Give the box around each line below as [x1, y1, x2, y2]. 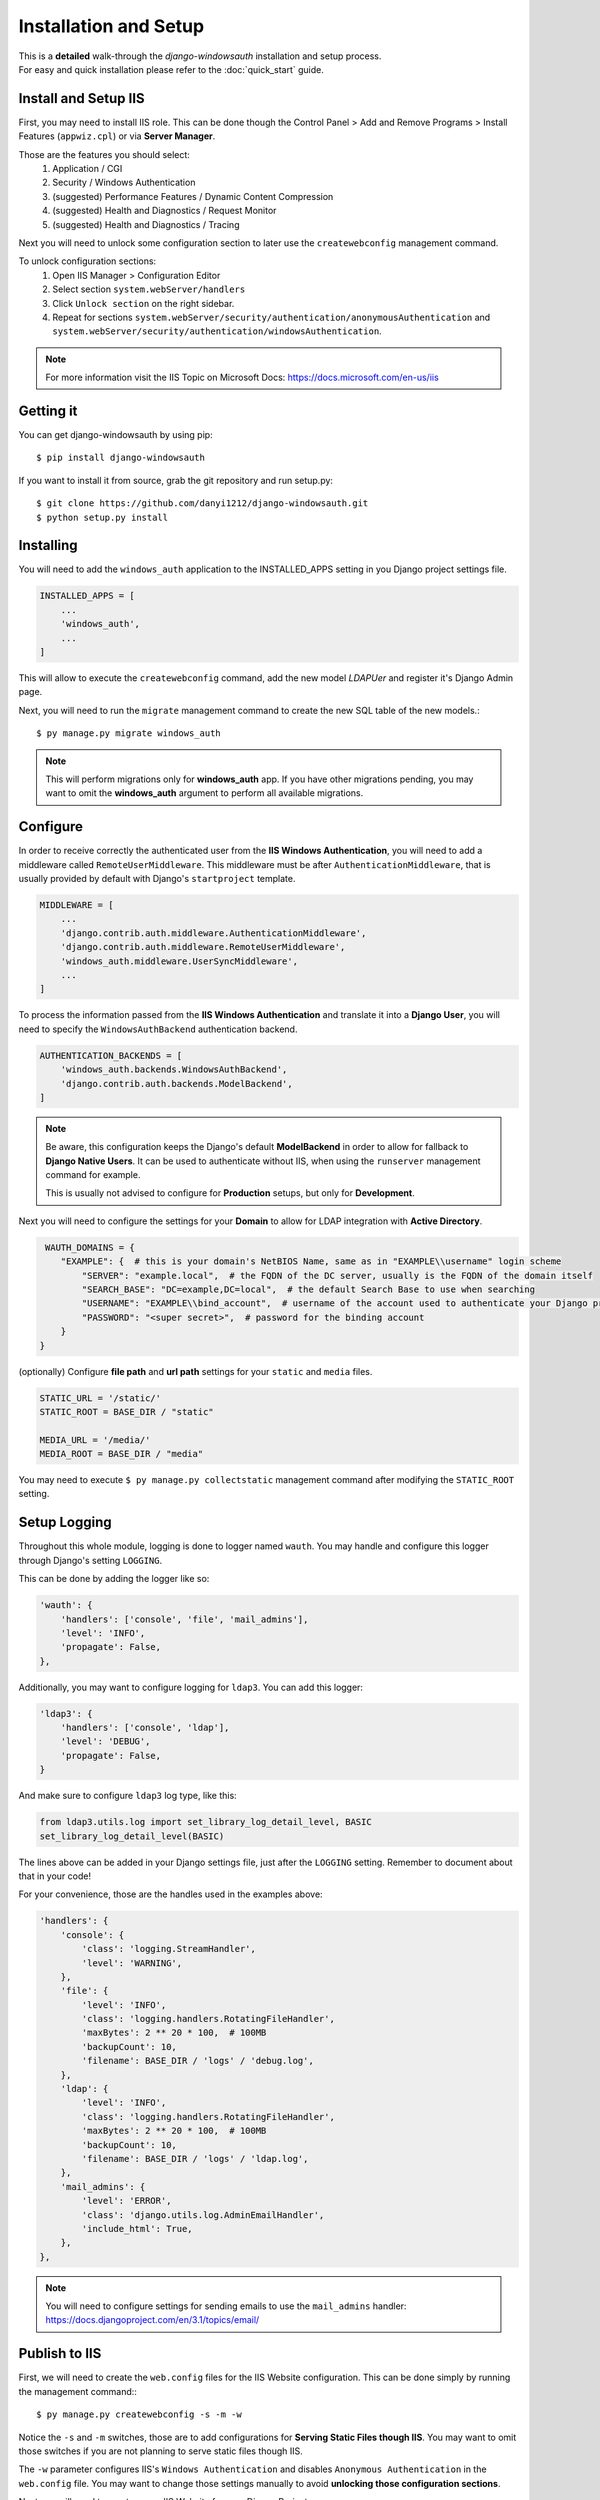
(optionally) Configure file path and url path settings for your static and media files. [18, 1365, 373, 1377]
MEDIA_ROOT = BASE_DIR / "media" [39, 1448, 204, 1460]
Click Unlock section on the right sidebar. [52, 297, 235, 309]
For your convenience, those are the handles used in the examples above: [18, 1888, 324, 1900]
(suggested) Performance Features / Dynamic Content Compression [52, 190, 334, 202]
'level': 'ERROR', [81, 2195, 172, 2207]
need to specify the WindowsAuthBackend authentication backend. [18, 1023, 298, 1035]
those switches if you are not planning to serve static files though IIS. [18, 2445, 304, 2457]
